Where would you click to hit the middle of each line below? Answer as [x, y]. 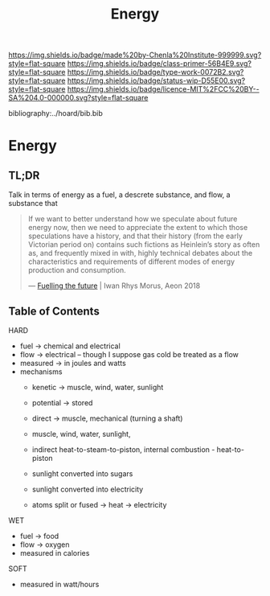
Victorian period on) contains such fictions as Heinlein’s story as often [144, 245]
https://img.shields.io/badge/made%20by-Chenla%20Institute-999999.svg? [135, 55]
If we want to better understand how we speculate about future [133, 219]
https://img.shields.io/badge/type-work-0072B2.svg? [155, 72]
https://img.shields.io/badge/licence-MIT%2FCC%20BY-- [163, 89]
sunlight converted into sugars [82, 474]
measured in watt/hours [59, 584]
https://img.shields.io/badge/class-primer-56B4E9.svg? [159, 64]
